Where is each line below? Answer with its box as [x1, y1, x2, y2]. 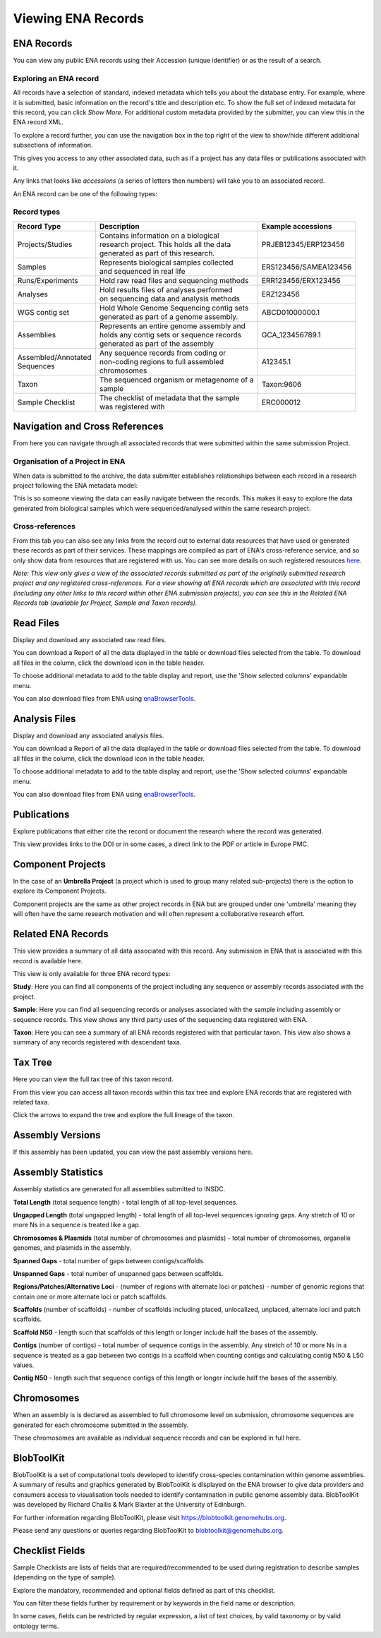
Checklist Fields [13, 1544, 85, 1556]
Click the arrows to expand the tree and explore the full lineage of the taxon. [13, 1111, 235, 1119]
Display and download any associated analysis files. [13, 731, 164, 740]
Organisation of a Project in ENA [13, 457, 126, 466]
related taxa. [13, 1097, 49, 1106]
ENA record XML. [13, 118, 64, 126]
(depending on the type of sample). [13, 1573, 116, 1582]
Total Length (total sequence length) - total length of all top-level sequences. [13, 1198, 238, 1206]
